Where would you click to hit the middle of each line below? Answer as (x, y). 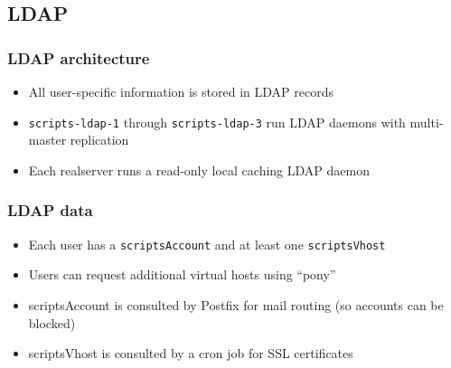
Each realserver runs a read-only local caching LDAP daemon (199, 170)
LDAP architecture (79, 57)
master (47, 140)
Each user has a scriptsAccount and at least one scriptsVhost (207, 244)
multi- (427, 122)
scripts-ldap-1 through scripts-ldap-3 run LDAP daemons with (217, 122)
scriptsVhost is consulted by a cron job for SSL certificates (191, 353)
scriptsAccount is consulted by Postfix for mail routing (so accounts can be (236, 304)
